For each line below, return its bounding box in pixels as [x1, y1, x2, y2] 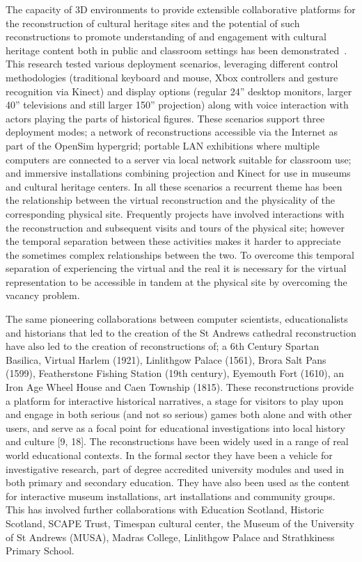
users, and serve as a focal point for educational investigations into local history [6, 420, 345, 435]
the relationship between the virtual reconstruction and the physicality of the [6, 193, 335, 207]
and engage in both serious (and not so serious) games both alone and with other [6, 407, 352, 421]
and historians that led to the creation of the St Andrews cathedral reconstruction [6, 325, 356, 339]
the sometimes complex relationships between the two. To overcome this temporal [6, 247, 354, 262]
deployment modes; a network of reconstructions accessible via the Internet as [6, 125, 338, 139]
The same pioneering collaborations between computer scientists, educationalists [6, 312, 348, 326]
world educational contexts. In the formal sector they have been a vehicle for [6, 448, 333, 462]
